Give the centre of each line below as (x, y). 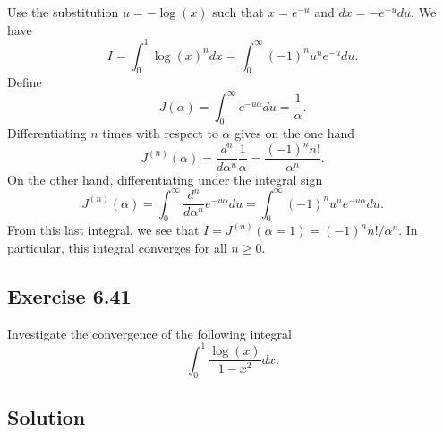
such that (238, 12)
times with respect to (160, 133)
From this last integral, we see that (103, 230)
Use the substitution (63, 12)
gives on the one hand (295, 133)
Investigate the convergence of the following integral (149, 333)
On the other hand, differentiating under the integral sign (165, 179)
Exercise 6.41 (69, 296)
